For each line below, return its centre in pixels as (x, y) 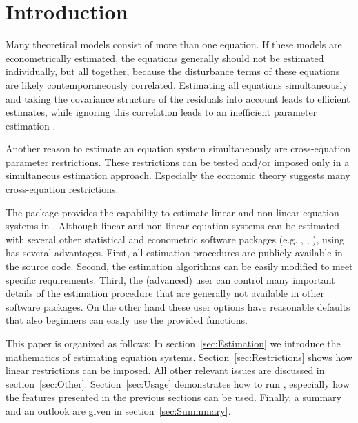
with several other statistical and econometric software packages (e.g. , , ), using (175, 239)
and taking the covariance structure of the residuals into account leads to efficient (178, 98)
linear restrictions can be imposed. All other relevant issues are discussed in (165, 370)
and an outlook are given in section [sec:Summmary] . (118, 410)
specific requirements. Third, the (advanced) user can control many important (170, 279)
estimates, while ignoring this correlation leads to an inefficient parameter (161, 112)
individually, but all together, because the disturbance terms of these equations (173, 71)
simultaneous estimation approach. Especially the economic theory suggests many (178, 175)
